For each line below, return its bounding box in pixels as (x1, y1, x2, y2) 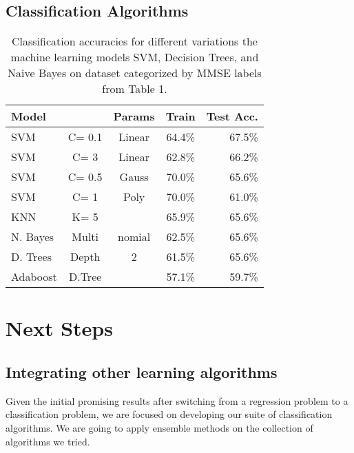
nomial (118, 229, 151, 245)
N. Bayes (11, 229, 54, 245)
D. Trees (11, 249, 52, 265)
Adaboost (11, 268, 57, 285)
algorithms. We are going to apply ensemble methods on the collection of (6, 420, 313, 434)
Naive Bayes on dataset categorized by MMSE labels (8, 65, 262, 81)
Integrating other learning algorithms (6, 361, 278, 382)
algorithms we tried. (6, 434, 90, 448)
